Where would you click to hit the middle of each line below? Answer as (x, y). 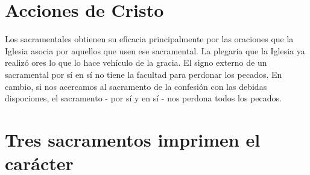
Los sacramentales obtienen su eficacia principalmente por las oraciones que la (149, 39)
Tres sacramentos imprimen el (133, 139)
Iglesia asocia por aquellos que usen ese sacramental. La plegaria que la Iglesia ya (155, 50)
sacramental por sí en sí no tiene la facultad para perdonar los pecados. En (144, 74)
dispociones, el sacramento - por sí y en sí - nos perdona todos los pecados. (143, 98)
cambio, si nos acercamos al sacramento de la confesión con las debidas (136, 86)
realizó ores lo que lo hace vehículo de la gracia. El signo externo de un (136, 62)
